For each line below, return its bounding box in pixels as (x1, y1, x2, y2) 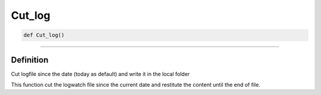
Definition (11, 55, 49, 65)
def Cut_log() (23, 32, 65, 38)
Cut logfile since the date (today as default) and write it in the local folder (11, 70, 190, 77)
